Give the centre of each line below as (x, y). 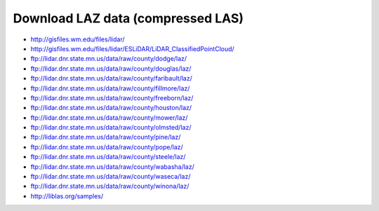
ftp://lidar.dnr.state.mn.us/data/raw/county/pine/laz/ (106, 137)
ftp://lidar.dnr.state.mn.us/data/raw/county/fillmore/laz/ (110, 88)
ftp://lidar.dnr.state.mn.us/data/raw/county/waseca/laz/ (111, 177)
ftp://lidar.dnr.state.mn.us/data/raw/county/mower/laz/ (109, 117)
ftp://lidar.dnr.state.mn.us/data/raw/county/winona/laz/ (110, 186)
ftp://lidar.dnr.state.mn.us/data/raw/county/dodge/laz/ (109, 59)
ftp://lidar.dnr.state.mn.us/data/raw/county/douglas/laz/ (111, 68)
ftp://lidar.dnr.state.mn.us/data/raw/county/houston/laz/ (111, 108)
